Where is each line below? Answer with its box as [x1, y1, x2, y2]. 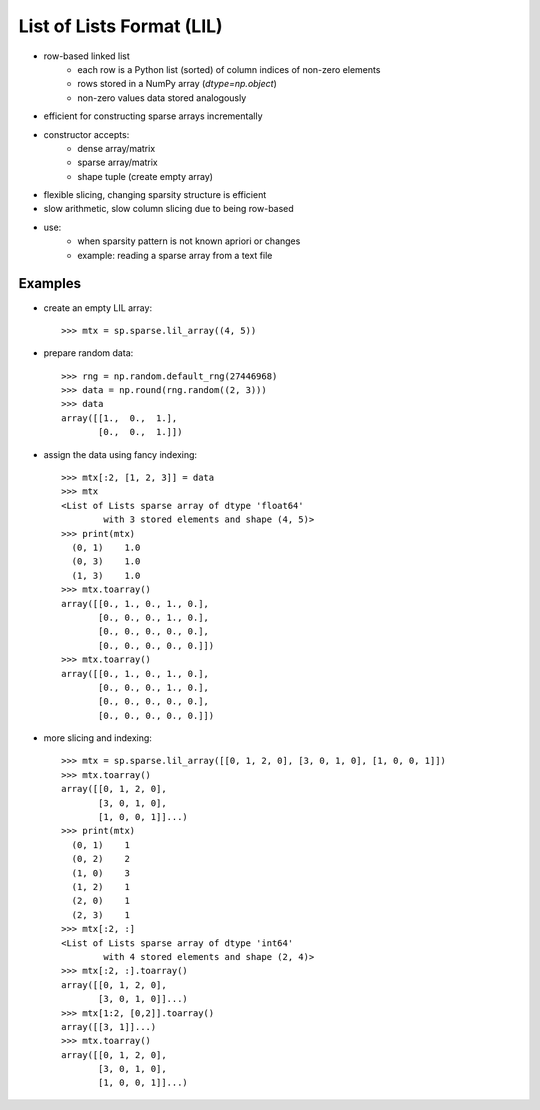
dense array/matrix [77, 142, 156, 154]
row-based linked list [43, 50, 130, 62]
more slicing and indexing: [43, 732, 152, 744]
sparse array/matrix [77, 156, 159, 169]
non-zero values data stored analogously [77, 91, 247, 104]
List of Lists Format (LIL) [18, 15, 224, 37]
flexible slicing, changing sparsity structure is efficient [43, 189, 267, 201]
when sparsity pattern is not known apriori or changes [77, 235, 301, 247]
